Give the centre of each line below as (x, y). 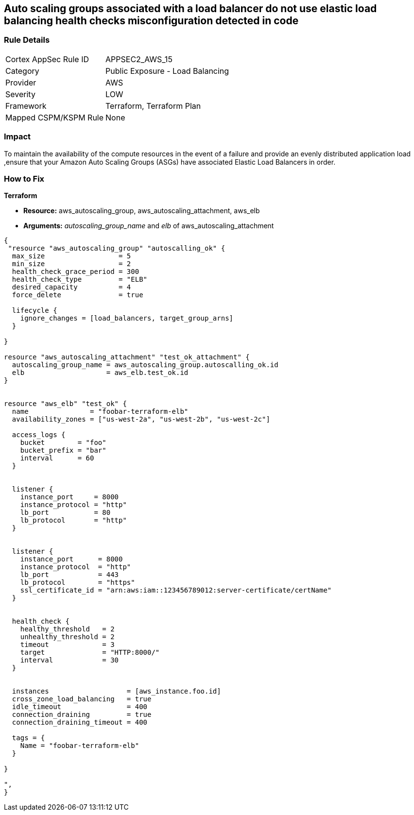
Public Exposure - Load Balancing (167, 71)
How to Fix (24, 178)
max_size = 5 (71, 256)
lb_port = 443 (69, 575)
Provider (21, 82)
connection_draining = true (82, 715)
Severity (20, 94)
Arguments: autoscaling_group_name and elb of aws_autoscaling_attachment (149, 226)
